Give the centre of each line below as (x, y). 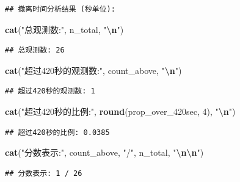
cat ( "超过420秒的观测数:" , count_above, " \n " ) (93, 70)
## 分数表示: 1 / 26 (44, 173)
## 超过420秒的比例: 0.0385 (57, 132)
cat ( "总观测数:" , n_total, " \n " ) (64, 29)
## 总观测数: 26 (35, 50)
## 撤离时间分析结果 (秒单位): (60, 9)
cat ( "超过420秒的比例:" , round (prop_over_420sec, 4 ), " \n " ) (120, 111)
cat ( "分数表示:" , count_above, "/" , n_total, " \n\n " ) (104, 152)
